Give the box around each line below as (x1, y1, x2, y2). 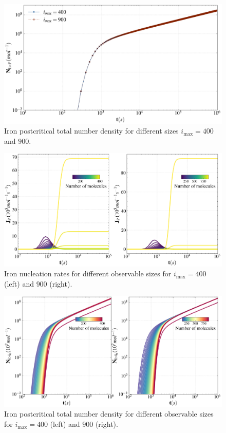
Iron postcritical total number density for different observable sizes (4, 408, 214, 419)
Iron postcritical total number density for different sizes (4, 125, 179, 136)
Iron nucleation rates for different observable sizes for (4, 268, 172, 279)
